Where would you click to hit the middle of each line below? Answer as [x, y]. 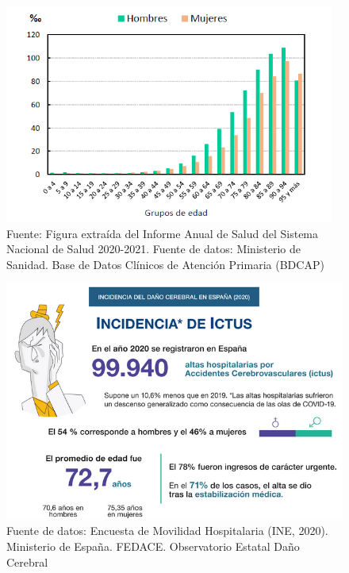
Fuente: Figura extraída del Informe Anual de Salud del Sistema [163, 233]
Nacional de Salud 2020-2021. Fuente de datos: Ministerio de [154, 249]
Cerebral [27, 561]
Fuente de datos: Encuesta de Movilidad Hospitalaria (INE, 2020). [167, 531]
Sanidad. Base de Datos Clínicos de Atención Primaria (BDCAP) [165, 264]
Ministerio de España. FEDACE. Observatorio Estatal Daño [153, 546]
